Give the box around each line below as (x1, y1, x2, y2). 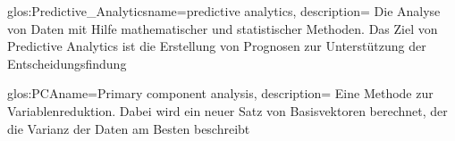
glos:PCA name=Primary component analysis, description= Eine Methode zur (7, 84, 434, 103)
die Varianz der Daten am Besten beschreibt (7, 119, 250, 137)
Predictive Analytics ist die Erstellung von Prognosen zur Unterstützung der (7, 37, 426, 55)
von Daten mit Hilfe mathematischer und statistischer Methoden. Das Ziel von (7, 19, 438, 37)
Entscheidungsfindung (7, 54, 127, 72)
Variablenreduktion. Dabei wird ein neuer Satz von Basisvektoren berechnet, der (7, 101, 448, 120)
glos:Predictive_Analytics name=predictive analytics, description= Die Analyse (7, 2, 441, 20)
